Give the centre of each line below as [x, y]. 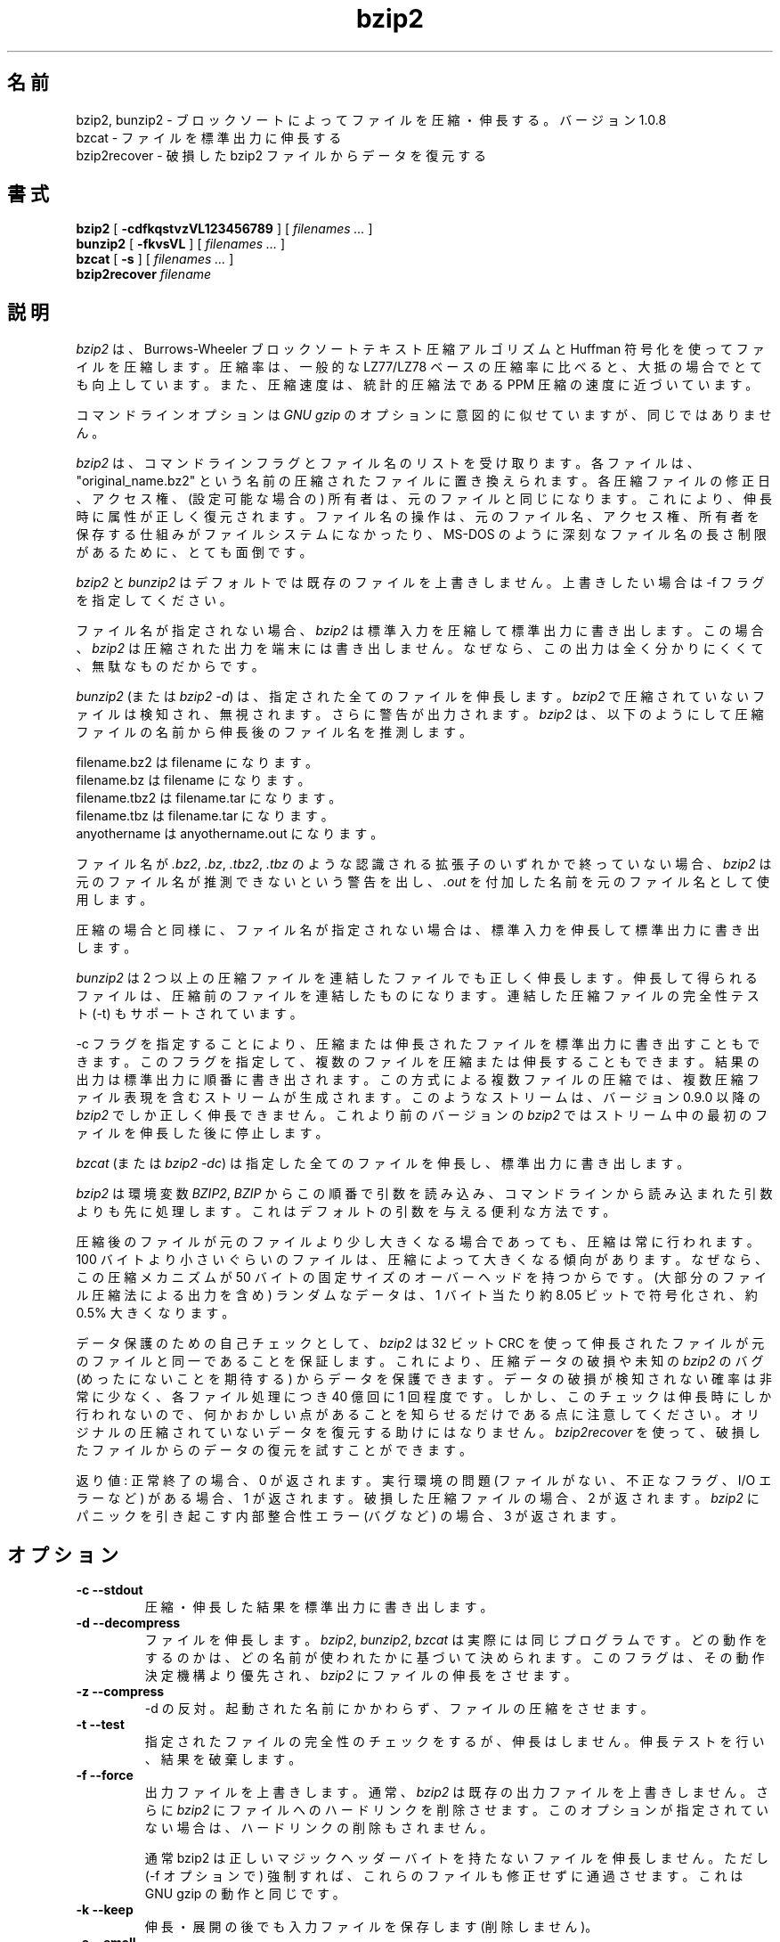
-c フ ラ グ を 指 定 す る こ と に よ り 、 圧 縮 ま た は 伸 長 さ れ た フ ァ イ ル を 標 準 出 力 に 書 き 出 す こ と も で [418, 1044]
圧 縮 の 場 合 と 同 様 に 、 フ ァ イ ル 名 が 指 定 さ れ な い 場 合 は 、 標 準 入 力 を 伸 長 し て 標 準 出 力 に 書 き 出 [418, 930]
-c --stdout [110, 1590]
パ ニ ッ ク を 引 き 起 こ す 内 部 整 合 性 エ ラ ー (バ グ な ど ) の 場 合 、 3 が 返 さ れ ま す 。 [350, 1516]
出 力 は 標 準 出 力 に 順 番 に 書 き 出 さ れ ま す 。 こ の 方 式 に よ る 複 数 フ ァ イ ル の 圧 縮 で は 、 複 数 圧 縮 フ [418, 1080]
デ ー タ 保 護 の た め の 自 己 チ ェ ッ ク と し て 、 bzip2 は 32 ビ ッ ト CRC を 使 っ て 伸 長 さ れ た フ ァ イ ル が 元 [420, 1343]
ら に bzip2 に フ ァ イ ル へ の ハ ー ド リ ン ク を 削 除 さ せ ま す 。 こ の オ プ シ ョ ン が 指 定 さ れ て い [457, 1810]
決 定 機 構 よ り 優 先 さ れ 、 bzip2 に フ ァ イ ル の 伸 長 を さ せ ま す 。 [361, 1676]
